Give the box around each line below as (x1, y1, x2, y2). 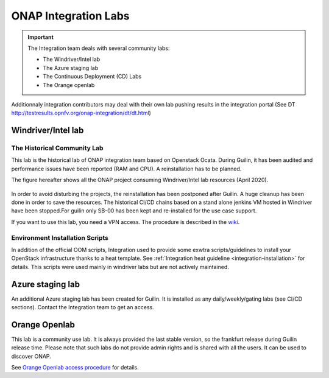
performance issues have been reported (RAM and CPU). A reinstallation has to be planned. (11, 165, 242, 172)
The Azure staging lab (43, 64, 99, 71)
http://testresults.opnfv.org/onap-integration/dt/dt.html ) (11, 110, 152, 117)
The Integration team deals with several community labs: (27, 44, 170, 52)
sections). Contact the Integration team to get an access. (11, 304, 155, 310)
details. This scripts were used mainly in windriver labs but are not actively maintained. (11, 263, 230, 270)
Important (27, 33, 54, 41)
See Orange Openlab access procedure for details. (11, 364, 140, 371)
